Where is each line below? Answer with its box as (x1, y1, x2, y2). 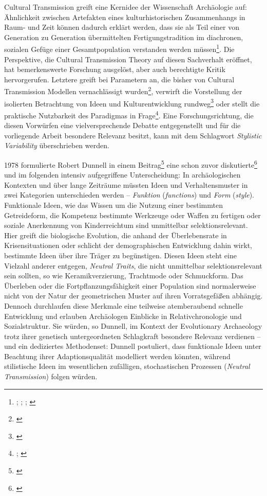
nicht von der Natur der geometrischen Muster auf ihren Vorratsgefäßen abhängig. (4, 290, 263, 301)
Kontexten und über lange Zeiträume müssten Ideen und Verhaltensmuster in (4, 179, 248, 190)
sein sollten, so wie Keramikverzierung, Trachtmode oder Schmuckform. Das (4, 270, 243, 281)
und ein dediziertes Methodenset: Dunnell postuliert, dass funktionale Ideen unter (4, 341, 261, 351)
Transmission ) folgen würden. (4, 371, 98, 382)
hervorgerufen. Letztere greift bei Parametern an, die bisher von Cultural (4, 74, 235, 84)
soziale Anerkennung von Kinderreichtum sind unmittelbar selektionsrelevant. (4, 220, 248, 231)
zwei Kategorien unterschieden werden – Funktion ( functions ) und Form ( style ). (4, 189, 254, 200)
